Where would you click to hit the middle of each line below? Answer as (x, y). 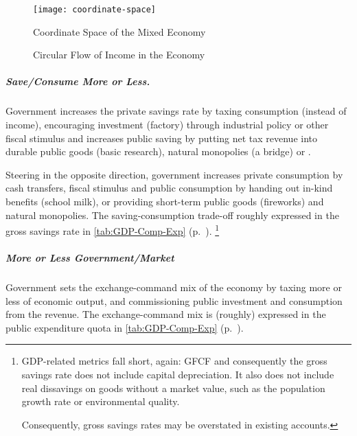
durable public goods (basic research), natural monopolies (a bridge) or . (158, 151)
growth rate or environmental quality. (101, 401)
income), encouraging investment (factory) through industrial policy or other (167, 124)
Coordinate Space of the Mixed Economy (119, 31)
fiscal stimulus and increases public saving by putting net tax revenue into (161, 138)
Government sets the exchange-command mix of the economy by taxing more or (174, 287)
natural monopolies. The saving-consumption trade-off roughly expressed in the (172, 215)
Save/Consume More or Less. (78, 81)
